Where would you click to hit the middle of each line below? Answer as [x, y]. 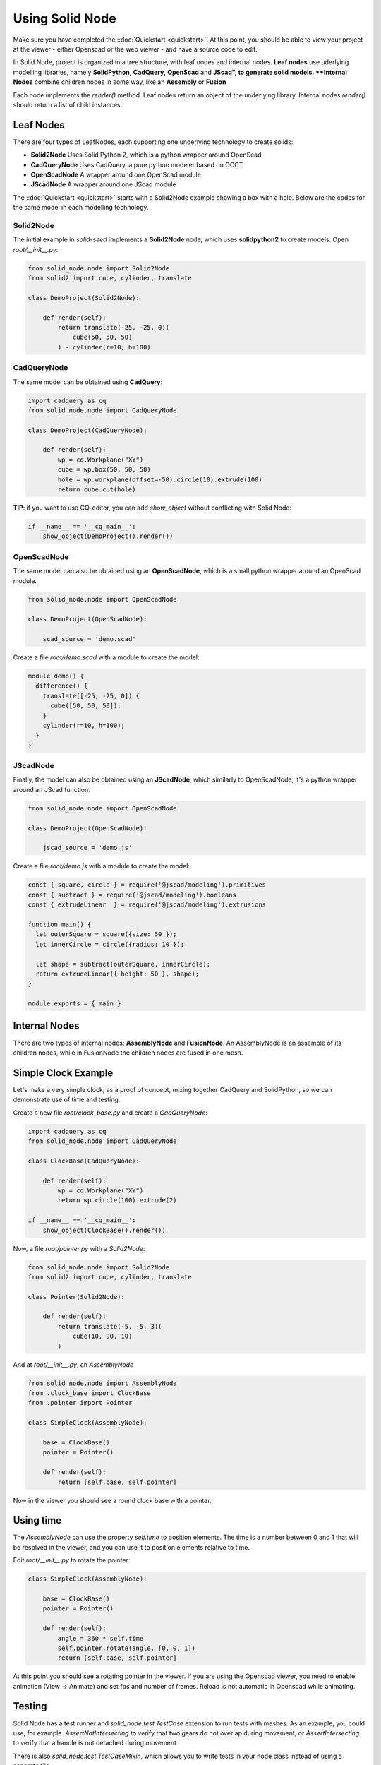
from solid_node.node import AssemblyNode [102, 1383]
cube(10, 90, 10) [102, 1336]
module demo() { [56, 676]
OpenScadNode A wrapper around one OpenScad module [116, 174]
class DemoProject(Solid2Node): [84, 298]
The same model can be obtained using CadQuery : [87, 382]
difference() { [62, 686]
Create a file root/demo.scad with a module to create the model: [106, 657]
